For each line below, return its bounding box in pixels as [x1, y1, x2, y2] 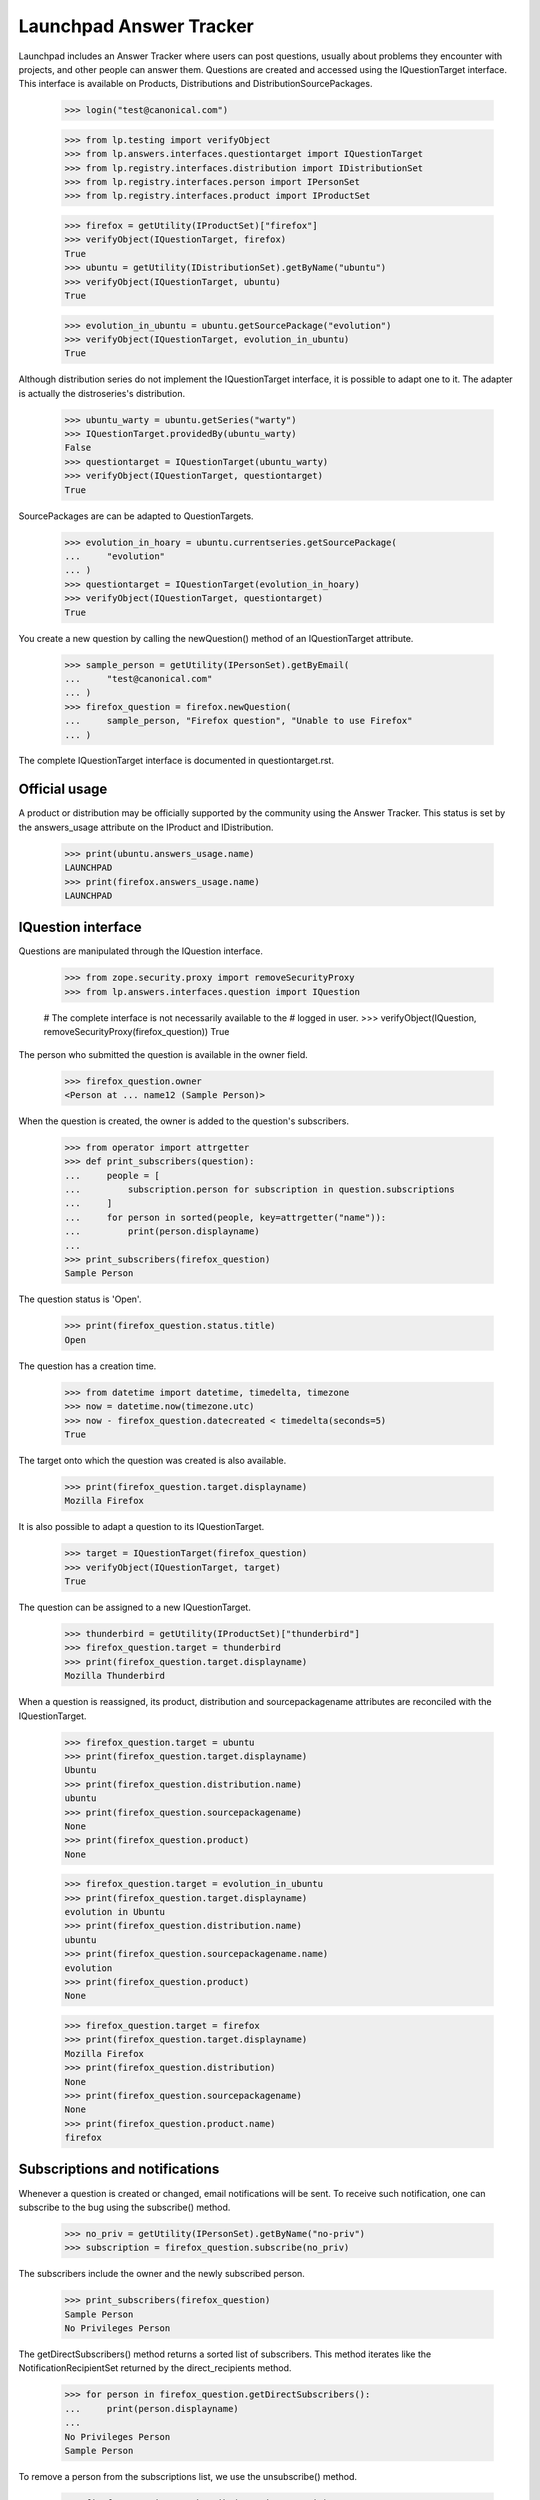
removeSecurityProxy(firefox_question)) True [43, 1026, 230, 1038]
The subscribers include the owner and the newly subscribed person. [18, 2268, 305, 2280]
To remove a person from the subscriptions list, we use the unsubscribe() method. [18, 2471, 357, 2482]
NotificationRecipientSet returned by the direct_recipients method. [18, 2362, 292, 2374]
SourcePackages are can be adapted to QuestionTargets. [18, 510, 254, 522]
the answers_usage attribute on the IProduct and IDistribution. [18, 821, 274, 833]
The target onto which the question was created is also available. [18, 1454, 287, 1466]
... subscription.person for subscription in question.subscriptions [64, 1184, 455, 1195]
